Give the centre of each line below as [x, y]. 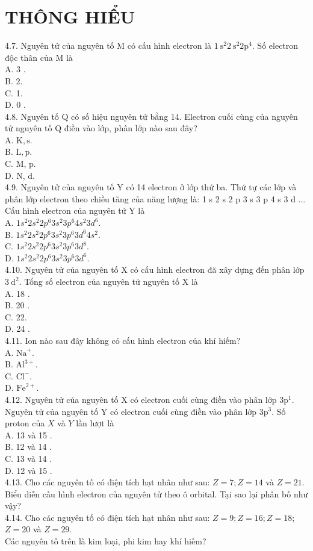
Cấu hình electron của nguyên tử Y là [75, 210]
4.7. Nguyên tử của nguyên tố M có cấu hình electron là [108, 45]
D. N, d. [20, 175]
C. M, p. [20, 163]
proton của [25, 423]
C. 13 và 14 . [29, 458]
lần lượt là [95, 423]
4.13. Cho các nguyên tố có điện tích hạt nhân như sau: [107, 482]
